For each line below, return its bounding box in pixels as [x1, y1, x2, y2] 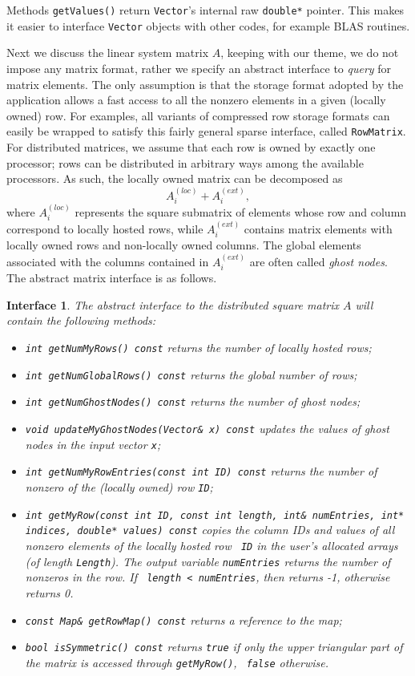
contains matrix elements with [244, 221, 393, 237]
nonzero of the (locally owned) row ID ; [25, 478, 213, 495]
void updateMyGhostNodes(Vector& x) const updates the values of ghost [25, 420, 389, 436]
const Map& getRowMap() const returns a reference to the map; [25, 611, 342, 628]
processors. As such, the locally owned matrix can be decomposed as [6, 170, 343, 187]
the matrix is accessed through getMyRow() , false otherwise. [25, 654, 328, 670]
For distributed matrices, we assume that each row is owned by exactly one [6, 138, 376, 155]
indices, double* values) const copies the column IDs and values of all [25, 521, 395, 538]
